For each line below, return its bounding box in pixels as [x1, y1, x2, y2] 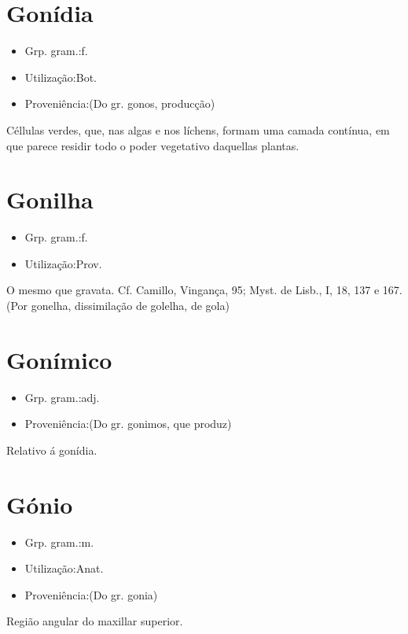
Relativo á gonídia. [6, 441, 97, 458]
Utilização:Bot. [24, 68, 97, 85]
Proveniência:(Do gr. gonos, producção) [24, 95, 215, 112]
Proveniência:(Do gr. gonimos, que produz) [24, 415, 232, 432]
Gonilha [6, 183, 94, 216]
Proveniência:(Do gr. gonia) [24, 586, 158, 603]
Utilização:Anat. [24, 560, 104, 577]
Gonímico [6, 343, 112, 375]
